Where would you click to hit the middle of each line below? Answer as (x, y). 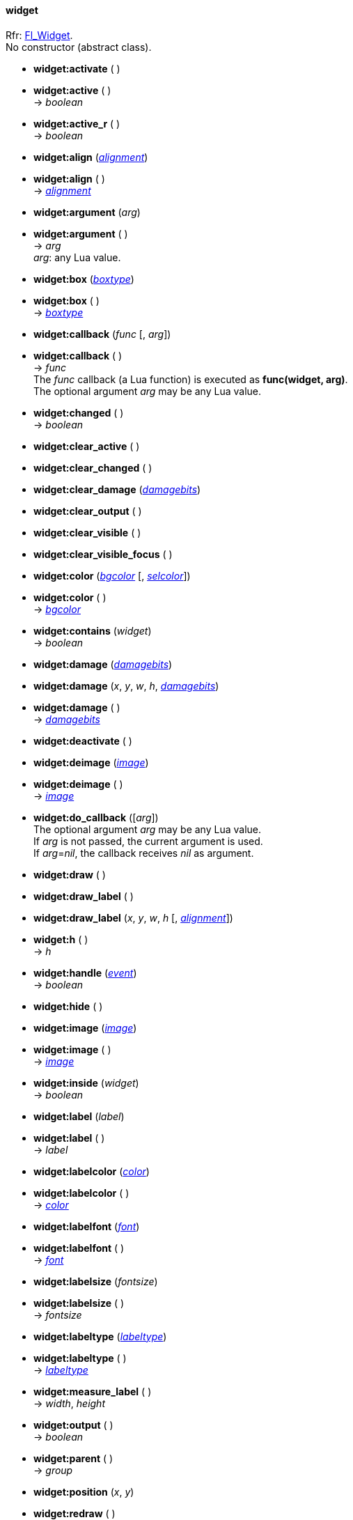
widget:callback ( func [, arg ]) (102, 334)
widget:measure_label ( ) (93, 1391)
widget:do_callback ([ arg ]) (96, 817)
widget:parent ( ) (73, 1458)
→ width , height (69, 1403)
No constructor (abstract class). (79, 47)
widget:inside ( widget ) (86, 1083)
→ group (53, 1470)
